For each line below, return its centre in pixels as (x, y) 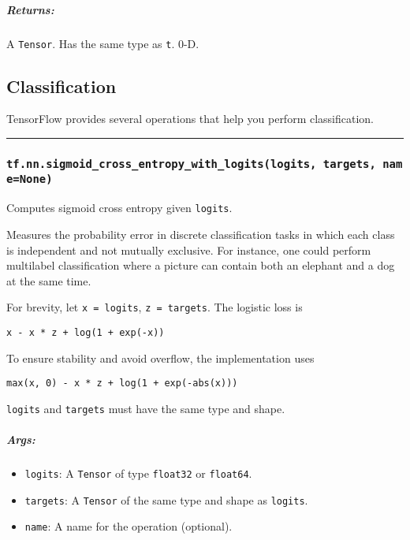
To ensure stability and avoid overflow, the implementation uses (160, 358)
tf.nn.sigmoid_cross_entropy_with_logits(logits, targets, (191, 164)
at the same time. (49, 280)
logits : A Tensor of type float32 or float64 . (138, 473)
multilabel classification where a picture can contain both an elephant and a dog (201, 265)
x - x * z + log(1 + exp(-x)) (86, 332)
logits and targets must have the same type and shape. (146, 408)
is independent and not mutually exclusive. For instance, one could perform (189, 250)
